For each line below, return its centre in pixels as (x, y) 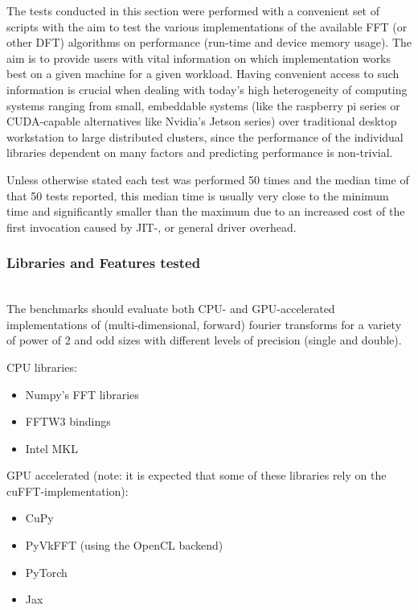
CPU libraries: (42, 367)
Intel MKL (51, 448)
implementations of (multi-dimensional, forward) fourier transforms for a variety (204, 324)
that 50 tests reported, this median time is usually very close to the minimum (198, 195)
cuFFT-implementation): (68, 490)
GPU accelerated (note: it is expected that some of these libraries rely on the (197, 475)
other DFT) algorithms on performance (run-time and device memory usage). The (209, 42)
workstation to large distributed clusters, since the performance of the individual (205, 136)
